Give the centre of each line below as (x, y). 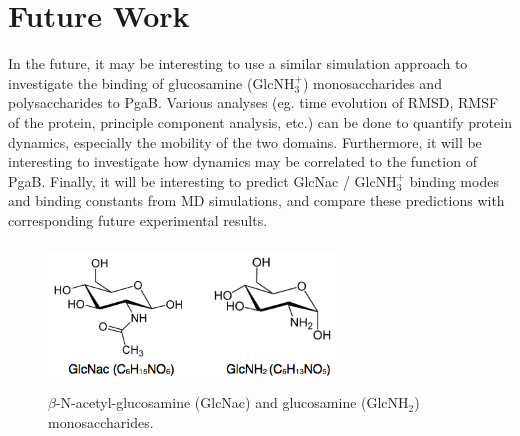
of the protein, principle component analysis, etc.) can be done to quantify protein (260, 121)
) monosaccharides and (372, 82)
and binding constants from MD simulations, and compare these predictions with (256, 200)
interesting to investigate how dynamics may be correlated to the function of (242, 161)
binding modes (454, 180)
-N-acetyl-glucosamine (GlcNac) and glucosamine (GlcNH (232, 402)
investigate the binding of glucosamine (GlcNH (151, 82)
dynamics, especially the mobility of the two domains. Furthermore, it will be (245, 141)
